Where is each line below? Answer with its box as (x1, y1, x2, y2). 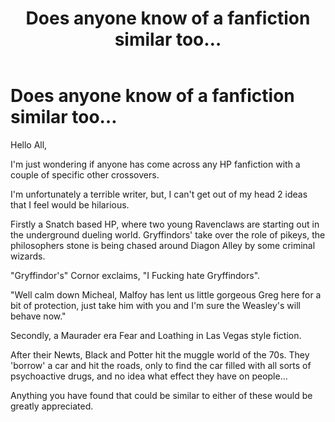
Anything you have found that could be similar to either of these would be (10, 389, 313, 401)
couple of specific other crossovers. (10, 168, 160, 181)
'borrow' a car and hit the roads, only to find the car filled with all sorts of (10, 359, 312, 371)
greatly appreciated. (10, 400, 94, 412)
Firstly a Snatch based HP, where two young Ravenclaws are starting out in (10, 218, 320, 230)
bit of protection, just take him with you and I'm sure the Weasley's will (10, 299, 301, 311)
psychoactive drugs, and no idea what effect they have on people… (10, 370, 288, 382)
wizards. (10, 250, 46, 262)
